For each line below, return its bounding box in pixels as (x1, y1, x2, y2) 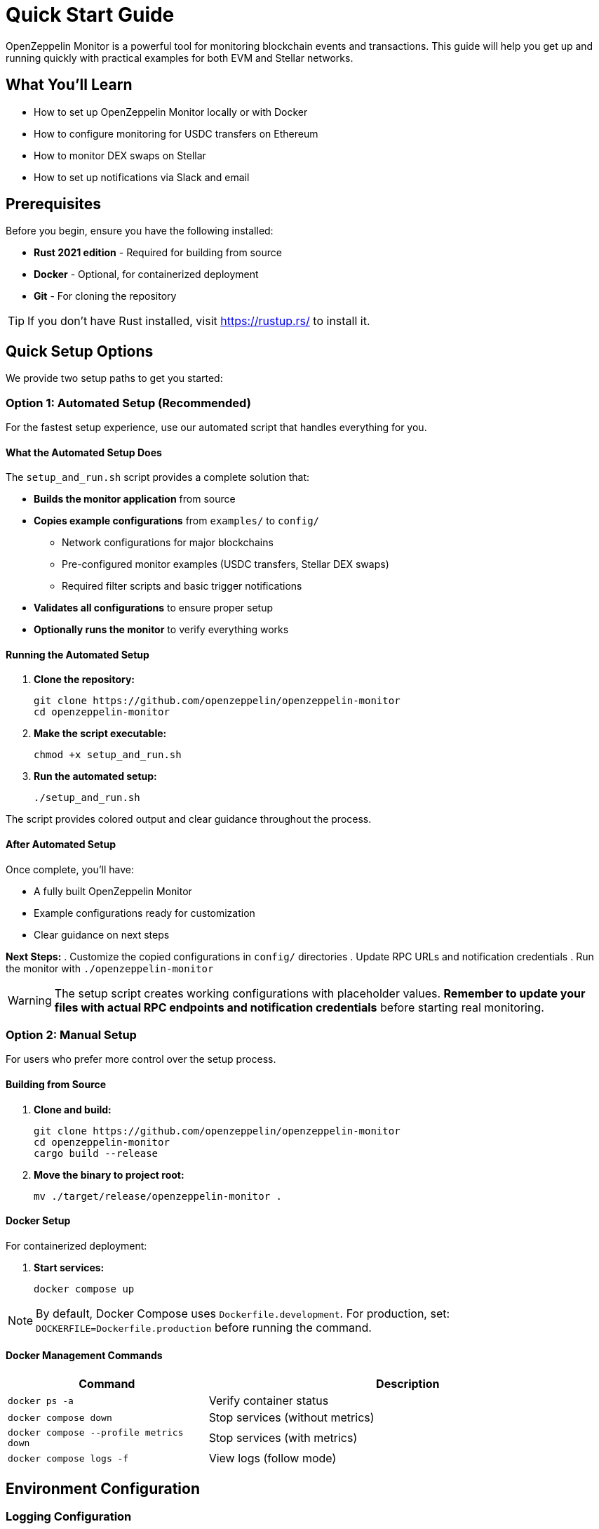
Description (376, 1377, 440, 1391)
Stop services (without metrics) (208, 1410, 375, 1425)
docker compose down (8, 1412, 112, 1423)
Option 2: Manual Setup (6, 1028, 137, 1042)
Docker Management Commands (6, 1349, 163, 1362)
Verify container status (208, 1394, 329, 1408)
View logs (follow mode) (208, 1451, 337, 1466)
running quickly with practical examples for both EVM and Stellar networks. (6, 51, 354, 64)
